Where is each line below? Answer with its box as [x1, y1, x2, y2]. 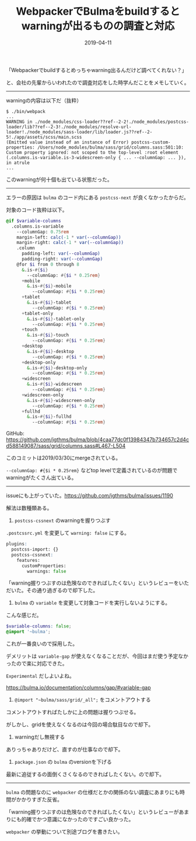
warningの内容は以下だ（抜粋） [6, 97, 82, 104]
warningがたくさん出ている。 [6, 474, 77, 481]
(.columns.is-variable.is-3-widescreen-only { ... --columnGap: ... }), [6, 155, 187, 160]
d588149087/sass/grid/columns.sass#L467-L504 [6, 442, 126, 449]
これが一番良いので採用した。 [6, 640, 78, 647]
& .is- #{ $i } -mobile [27, 283, 72, 289]
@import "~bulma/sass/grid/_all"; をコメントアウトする [14, 696, 151, 703]
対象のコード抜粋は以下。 [6, 206, 68, 213]
